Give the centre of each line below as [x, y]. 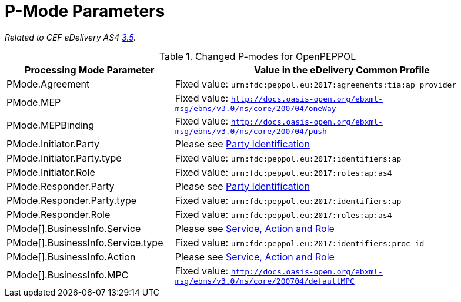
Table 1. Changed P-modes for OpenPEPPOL [258, 56]
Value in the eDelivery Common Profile [342, 70]
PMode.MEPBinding [51, 125]
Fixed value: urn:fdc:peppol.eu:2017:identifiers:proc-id [300, 242]
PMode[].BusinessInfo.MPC [68, 275]
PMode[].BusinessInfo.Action [71, 256]
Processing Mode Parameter [90, 70]
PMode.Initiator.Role [51, 172]
